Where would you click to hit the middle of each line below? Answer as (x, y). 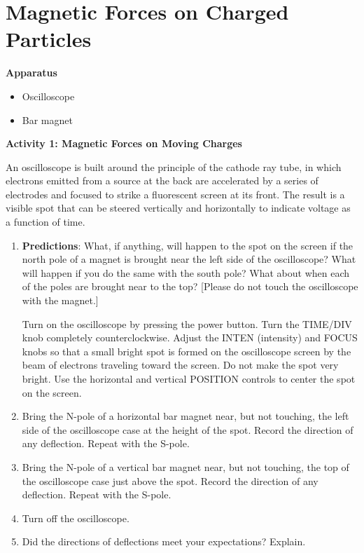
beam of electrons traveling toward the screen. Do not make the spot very (180, 365)
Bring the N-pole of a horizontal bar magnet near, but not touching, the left (185, 416)
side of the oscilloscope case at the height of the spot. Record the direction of (188, 429)
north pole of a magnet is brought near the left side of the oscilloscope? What (189, 259)
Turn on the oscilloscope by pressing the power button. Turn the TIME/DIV (187, 323)
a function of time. (45, 222)
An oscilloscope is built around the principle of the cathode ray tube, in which (174, 166)
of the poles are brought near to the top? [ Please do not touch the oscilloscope (190, 286)
